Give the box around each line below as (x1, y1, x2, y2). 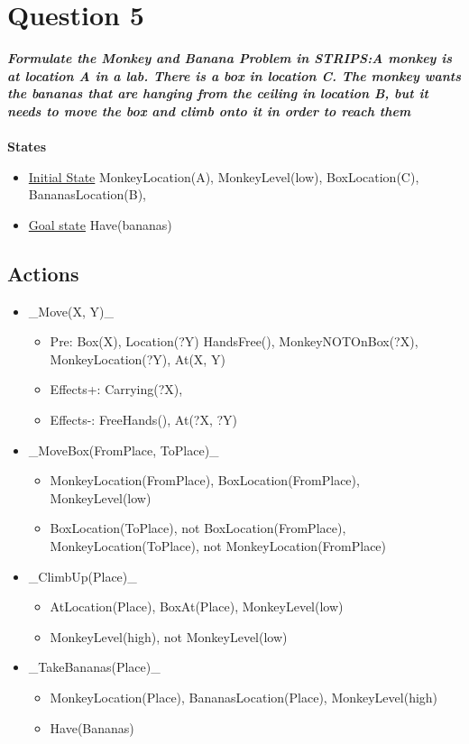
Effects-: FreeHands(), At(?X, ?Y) (50, 410, 238, 429)
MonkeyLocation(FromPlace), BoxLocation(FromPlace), (50, 471, 360, 490)
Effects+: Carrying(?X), (50, 380, 183, 399)
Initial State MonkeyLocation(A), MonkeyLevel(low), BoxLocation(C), (28, 167, 419, 186)
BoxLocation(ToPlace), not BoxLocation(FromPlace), (50, 519, 346, 537)
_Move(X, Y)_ (28, 301, 114, 320)
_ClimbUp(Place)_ (28, 566, 137, 585)
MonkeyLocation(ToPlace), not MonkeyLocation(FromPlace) (50, 537, 387, 556)
